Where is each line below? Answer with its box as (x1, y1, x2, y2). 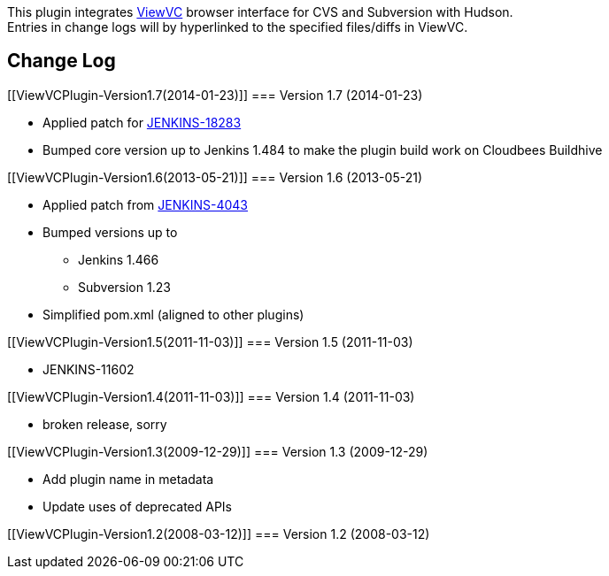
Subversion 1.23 (78, 279, 171, 295)
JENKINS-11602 (42, 361, 135, 377)
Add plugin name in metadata (42, 471, 214, 487)
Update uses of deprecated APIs (42, 498, 233, 514)
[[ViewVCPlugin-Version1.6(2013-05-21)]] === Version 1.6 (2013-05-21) (7, 169, 422, 185)
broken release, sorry (42, 416, 167, 432)
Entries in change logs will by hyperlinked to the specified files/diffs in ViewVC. (7, 19, 468, 35)
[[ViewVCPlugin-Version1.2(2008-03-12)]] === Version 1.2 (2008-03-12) (7, 526, 430, 541)
